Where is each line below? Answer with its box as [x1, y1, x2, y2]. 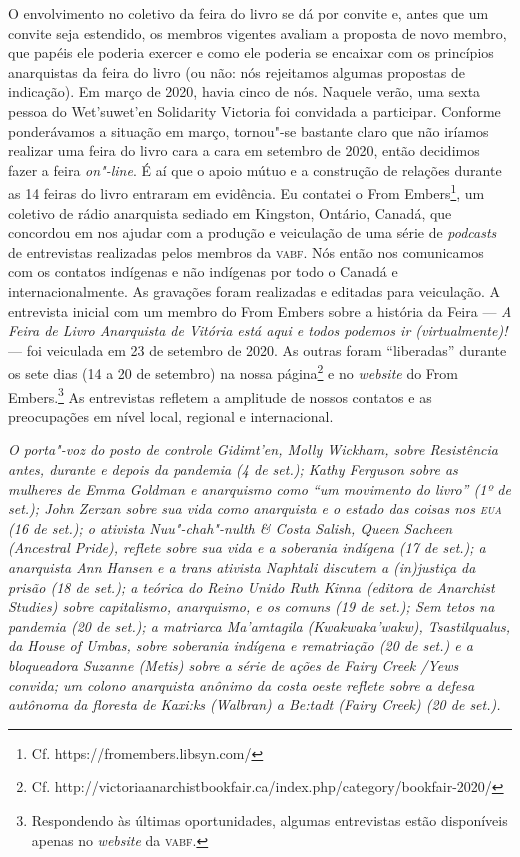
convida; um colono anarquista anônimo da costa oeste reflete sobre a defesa [8, 674, 475, 695]
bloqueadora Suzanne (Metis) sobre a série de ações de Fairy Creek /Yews [8, 654, 459, 675]
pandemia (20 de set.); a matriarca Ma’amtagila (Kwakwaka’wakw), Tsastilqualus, [8, 615, 511, 636]
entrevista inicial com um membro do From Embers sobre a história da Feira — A [8, 300, 512, 321]
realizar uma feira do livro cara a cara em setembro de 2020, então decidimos [8, 140, 480, 161]
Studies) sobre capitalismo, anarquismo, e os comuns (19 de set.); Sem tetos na [8, 596, 495, 617]
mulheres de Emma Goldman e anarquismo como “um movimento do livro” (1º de [8, 478, 511, 499]
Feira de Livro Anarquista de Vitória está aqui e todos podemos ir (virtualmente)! [8, 320, 508, 341]
